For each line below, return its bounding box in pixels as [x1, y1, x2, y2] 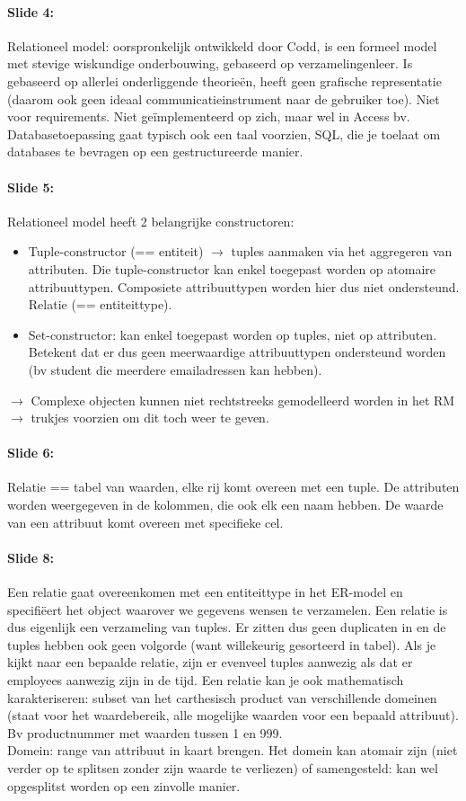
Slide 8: [7, 547, 55, 566]
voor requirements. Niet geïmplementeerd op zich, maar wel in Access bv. [7, 107, 410, 126]
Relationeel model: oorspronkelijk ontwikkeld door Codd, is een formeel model [7, 36, 437, 55]
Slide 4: [7, 2, 55, 21]
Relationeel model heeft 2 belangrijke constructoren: [7, 211, 295, 230]
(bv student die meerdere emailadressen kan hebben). [28, 360, 322, 378]
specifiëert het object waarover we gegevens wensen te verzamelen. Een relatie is [7, 600, 448, 619]
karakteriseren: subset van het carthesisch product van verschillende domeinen [7, 688, 437, 707]
